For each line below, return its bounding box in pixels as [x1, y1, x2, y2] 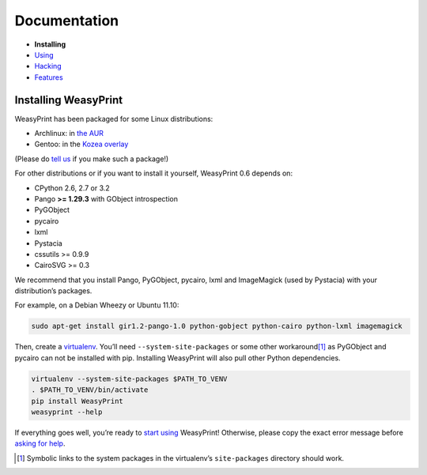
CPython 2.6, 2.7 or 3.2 [34, 183, 110, 193]
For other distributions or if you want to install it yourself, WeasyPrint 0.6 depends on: [14, 168, 293, 178]
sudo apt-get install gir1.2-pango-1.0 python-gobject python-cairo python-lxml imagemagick [31, 322, 402, 331]
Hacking [34, 62, 62, 71]
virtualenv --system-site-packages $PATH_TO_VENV [31, 374, 228, 383]
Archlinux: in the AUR [34, 129, 104, 138]
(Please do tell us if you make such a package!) [14, 154, 169, 164]
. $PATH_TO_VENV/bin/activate [31, 386, 149, 394]
